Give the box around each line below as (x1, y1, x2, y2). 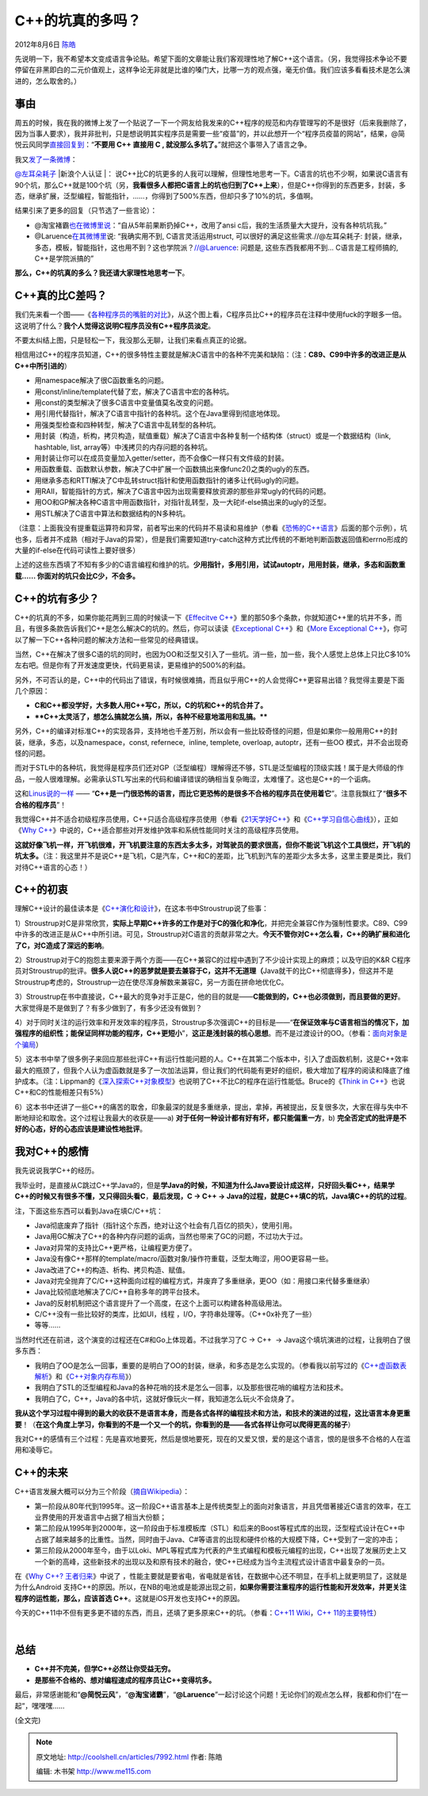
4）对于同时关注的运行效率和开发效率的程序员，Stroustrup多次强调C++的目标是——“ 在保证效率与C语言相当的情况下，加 (14, 1017, 410, 1026)
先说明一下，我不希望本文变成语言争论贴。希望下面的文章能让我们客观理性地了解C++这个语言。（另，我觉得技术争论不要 (14, 54, 407, 63)
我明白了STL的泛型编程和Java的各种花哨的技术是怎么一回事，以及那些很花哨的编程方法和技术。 (34, 1383, 348, 1393)
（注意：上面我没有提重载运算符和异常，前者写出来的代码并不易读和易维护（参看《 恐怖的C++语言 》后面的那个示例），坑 (14, 523, 407, 533)
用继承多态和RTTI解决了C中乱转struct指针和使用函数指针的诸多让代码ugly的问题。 (34, 476, 304, 485)
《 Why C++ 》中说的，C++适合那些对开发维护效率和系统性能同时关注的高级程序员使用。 (14, 825, 304, 835)
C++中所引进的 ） (14, 361, 71, 370)
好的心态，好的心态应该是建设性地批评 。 (14, 1124, 147, 1133)
